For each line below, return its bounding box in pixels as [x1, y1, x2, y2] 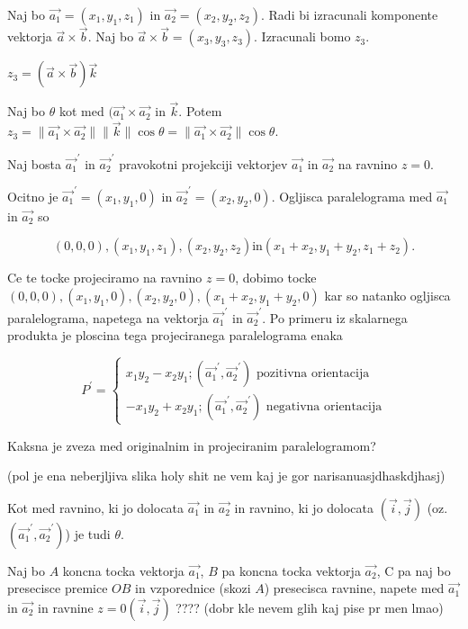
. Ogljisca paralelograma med [271, 186, 433, 205]
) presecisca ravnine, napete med [264, 579, 445, 598]
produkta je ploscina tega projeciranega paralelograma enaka [7, 326, 343, 345]
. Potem [178, 102, 222, 121]
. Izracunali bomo [254, 27, 351, 46]
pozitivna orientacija [256, 367, 370, 381]
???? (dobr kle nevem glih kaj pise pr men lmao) [175, 598, 444, 616]
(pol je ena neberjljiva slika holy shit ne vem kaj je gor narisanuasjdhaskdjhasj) [7, 466, 445, 485]
